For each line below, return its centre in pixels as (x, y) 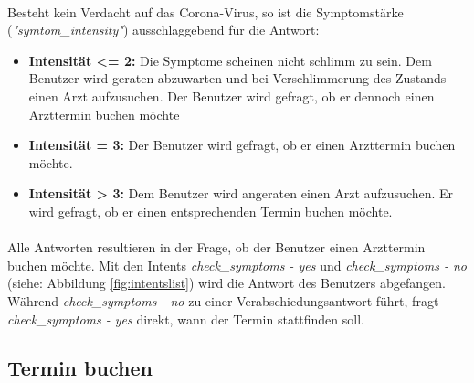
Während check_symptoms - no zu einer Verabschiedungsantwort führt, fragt (223, 300)
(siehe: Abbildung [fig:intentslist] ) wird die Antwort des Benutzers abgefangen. (226, 283)
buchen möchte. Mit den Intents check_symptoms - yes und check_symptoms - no (237, 265)
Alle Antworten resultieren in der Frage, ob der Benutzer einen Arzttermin (216, 247)
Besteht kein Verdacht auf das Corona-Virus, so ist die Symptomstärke (205, 11)
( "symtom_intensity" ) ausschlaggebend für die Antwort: (163, 30)
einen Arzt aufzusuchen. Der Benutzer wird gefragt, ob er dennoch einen (232, 96)
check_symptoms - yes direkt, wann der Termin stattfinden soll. (186, 319)
